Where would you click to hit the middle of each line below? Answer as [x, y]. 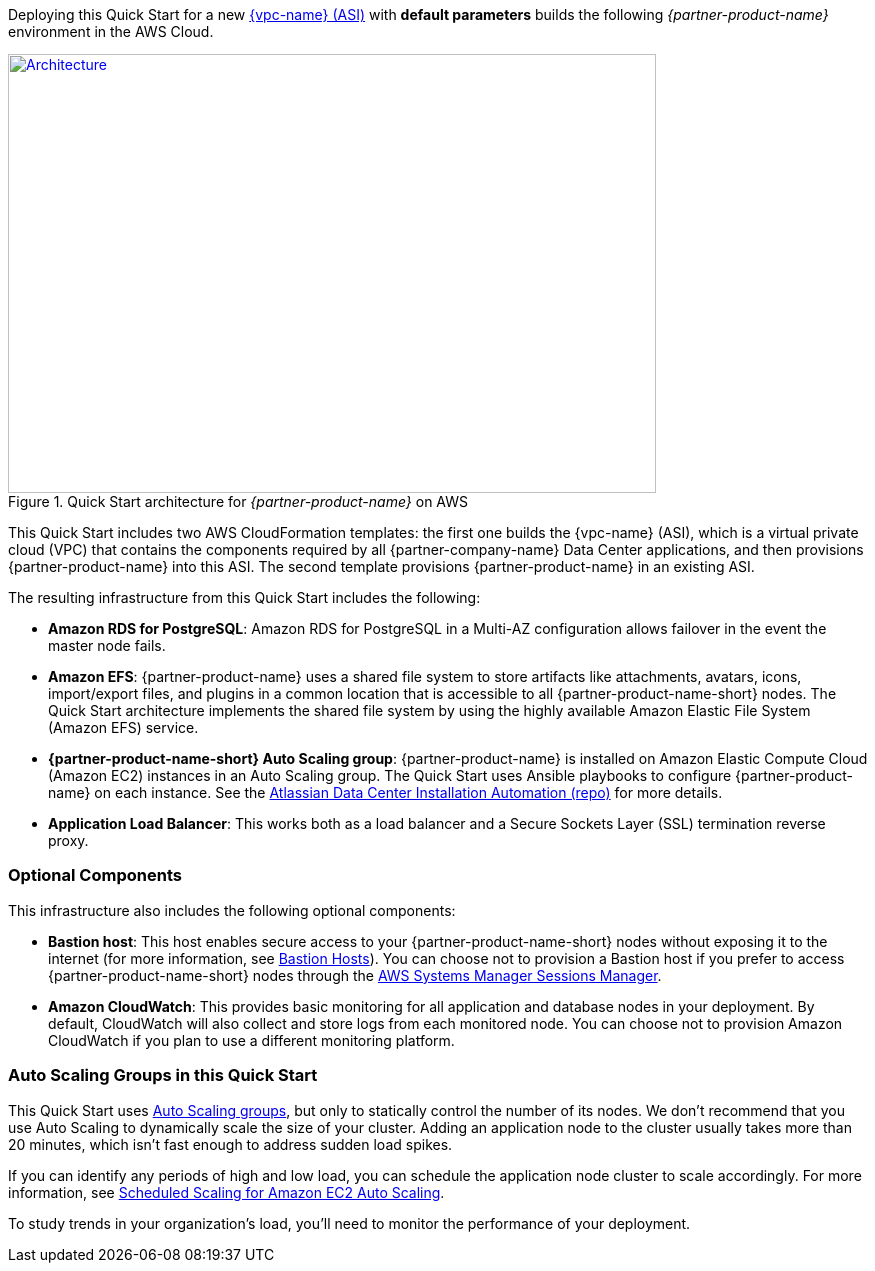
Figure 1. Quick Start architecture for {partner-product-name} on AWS [238, 501]
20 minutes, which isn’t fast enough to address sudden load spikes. [230, 1144]
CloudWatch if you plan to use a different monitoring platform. [251, 1040]
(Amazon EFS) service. [123, 727]
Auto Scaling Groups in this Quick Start [163, 1075]
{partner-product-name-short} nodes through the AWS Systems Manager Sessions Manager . [355, 975]
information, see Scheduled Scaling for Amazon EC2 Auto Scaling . [226, 1192]
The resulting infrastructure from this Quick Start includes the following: [244, 597]
